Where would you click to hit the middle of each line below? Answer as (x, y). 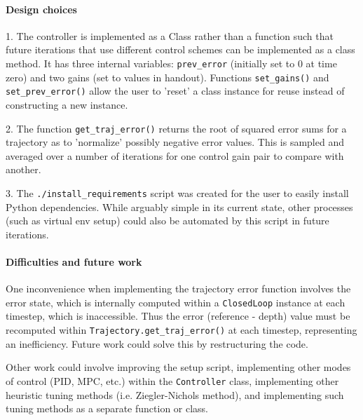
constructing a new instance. (67, 104)
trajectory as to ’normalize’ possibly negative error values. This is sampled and (175, 142)
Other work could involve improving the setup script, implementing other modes (178, 367)
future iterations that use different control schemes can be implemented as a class (180, 49)
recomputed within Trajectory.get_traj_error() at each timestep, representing (181, 330)
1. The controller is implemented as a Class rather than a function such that (170, 35)
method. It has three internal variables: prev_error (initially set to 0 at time (171, 63)
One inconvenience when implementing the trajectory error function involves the (178, 289)
